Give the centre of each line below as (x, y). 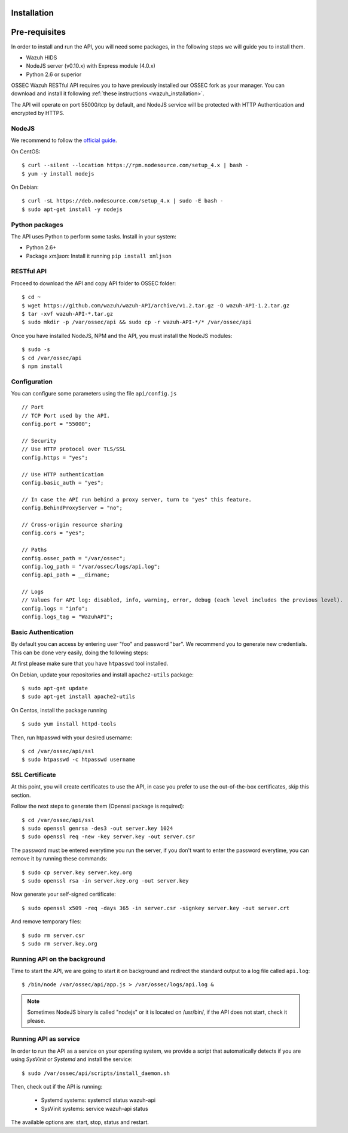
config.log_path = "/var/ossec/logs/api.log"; (91, 566)
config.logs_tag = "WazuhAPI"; (68, 617)
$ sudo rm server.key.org (60, 943)
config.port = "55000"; (57, 424)
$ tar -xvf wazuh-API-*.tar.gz (68, 314)
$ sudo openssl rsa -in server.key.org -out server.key (105, 880)
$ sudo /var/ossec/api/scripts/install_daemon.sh (96, 1073)
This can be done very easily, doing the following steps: (80, 652)
